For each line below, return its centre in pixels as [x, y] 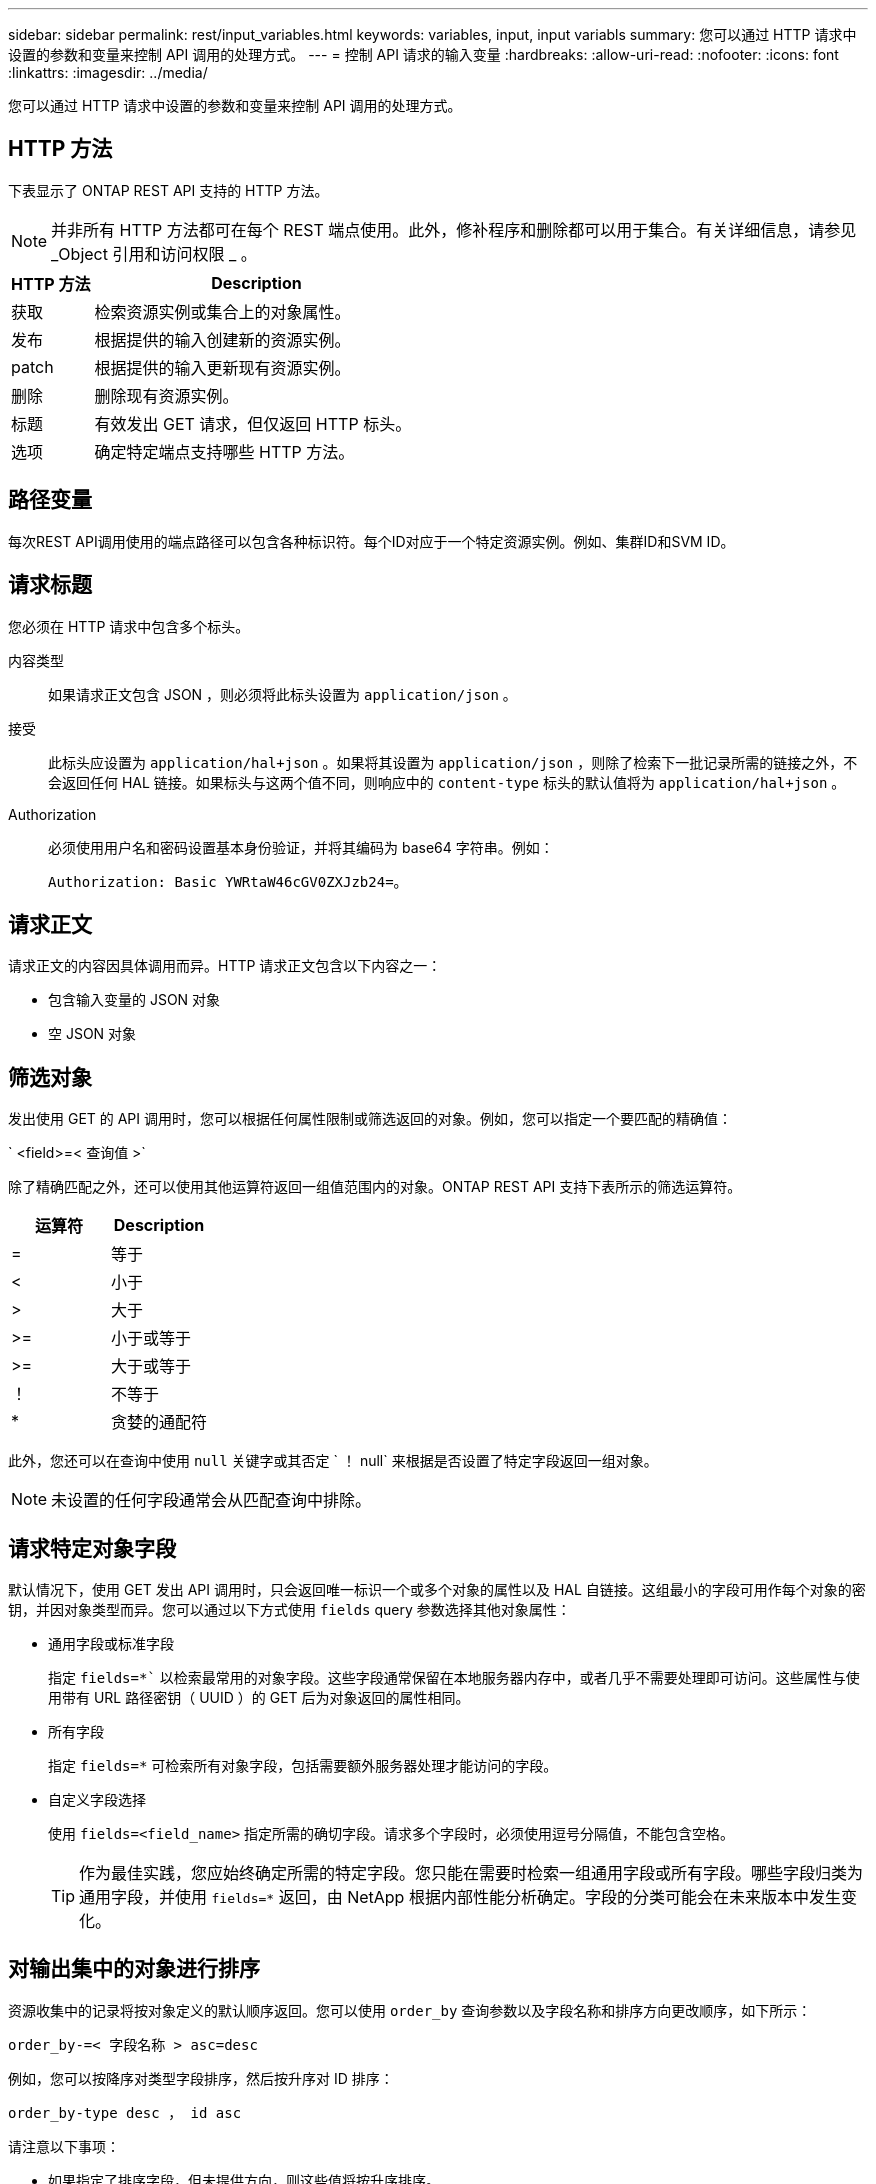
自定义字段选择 [97, 1800]
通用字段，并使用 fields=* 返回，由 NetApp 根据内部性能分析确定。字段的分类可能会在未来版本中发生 [460, 1897]
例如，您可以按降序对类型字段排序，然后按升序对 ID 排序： [201, 2078]
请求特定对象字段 [92, 1548]
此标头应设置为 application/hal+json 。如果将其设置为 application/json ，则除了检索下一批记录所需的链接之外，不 [453, 762]
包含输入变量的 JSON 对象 [134, 1000]
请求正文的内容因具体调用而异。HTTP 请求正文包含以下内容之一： [225, 966]
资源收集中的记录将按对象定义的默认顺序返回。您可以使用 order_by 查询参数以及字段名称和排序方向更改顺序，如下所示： [410, 2010]
